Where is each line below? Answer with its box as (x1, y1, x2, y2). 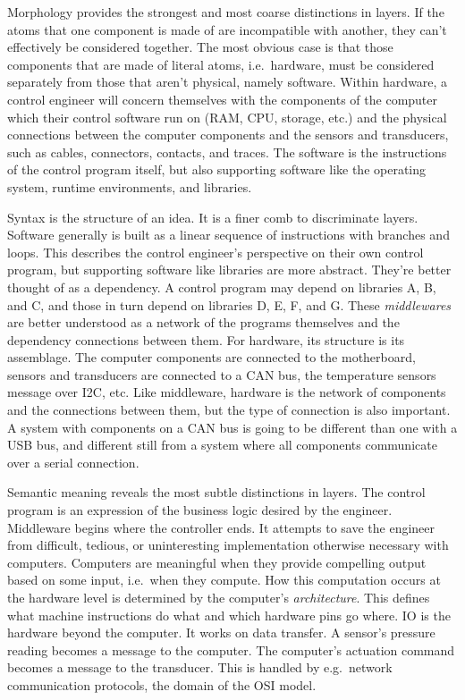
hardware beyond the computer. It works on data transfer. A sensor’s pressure (7, 623, 435, 642)
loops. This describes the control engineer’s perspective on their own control (7, 242, 424, 261)
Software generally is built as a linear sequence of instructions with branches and (7, 225, 450, 244)
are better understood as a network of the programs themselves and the (7, 313, 400, 332)
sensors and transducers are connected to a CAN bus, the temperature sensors (7, 365, 436, 384)
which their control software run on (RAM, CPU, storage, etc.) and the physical (7, 107, 447, 126)
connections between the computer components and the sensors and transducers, (7, 125, 449, 144)
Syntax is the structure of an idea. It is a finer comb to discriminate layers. (7, 207, 418, 226)
